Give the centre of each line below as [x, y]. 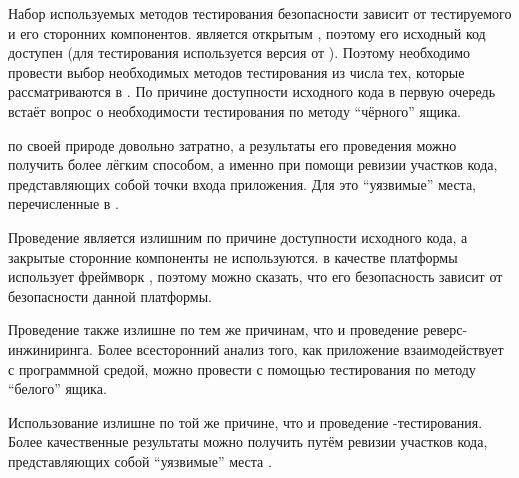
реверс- [445, 329]
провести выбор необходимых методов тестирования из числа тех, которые [236, 71]
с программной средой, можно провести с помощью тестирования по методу [242, 368]
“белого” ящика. [57, 388]
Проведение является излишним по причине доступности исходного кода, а [238, 236]
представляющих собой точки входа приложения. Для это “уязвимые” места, [242, 183]
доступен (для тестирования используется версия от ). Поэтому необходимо [239, 52]
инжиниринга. [50, 348]
